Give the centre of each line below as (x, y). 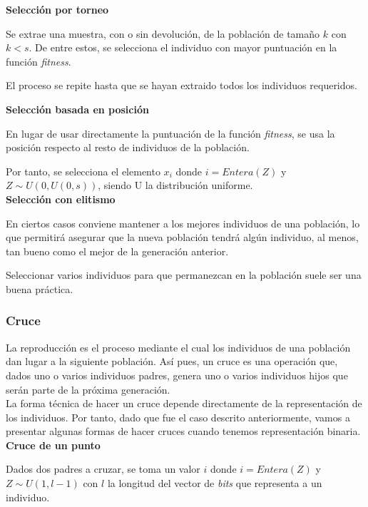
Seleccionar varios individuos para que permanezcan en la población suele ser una (184, 275)
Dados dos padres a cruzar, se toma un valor (103, 469)
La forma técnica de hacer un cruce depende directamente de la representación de (184, 403)
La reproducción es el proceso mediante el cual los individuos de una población (178, 347)
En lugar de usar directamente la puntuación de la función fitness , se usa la (170, 133)
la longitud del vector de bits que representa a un (215, 483)
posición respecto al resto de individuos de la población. (128, 147)
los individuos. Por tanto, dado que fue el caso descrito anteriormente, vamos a (178, 417)
